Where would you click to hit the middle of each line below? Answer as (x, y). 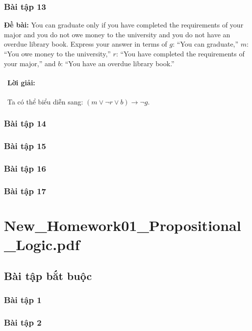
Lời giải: (21, 82)
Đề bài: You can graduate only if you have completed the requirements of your (124, 25)
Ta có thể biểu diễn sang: (45, 101)
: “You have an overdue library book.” (118, 63)
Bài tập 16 (25, 168)
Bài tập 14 (25, 123)
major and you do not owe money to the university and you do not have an (117, 34)
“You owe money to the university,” (57, 53)
